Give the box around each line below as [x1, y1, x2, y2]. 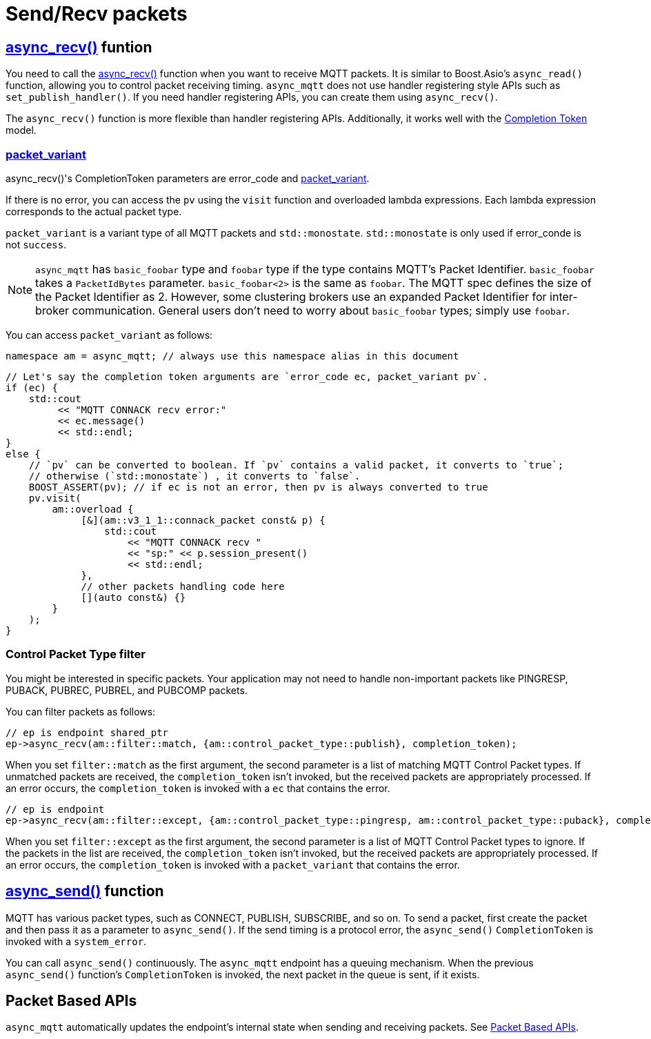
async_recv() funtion [6, 38, 152, 56]
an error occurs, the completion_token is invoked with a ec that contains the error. [6, 782, 390, 794]
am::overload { [52, 503, 134, 515]
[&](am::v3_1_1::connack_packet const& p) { [81, 514, 325, 526]
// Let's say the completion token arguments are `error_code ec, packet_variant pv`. [6, 370, 488, 382]
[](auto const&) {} [81, 591, 186, 603]
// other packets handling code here [81, 580, 285, 592]
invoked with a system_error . [6, 935, 147, 947]
